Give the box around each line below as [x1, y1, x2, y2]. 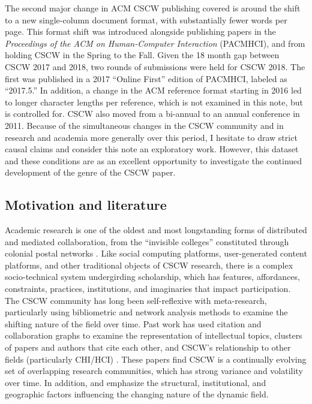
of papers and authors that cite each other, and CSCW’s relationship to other [5, 341, 291, 354]
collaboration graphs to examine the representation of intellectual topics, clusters [5, 329, 302, 342]
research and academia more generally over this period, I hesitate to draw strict [5, 131, 298, 143]
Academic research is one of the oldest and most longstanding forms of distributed [5, 224, 307, 236]
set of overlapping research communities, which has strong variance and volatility [5, 364, 303, 377]
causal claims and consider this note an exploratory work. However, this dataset [5, 143, 299, 155]
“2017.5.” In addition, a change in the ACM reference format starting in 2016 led [5, 84, 302, 97]
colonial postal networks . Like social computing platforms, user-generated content [5, 247, 307, 260]
